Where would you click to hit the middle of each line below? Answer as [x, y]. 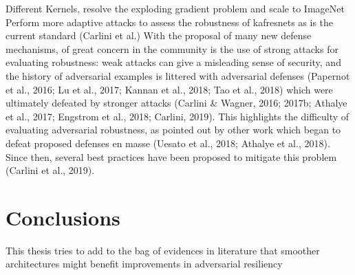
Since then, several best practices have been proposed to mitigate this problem [171, 156]
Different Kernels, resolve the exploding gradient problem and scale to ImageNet [175, 8]
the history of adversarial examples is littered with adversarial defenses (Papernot [178, 75]
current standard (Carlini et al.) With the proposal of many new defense [159, 35]
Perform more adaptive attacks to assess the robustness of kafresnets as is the [170, 22]
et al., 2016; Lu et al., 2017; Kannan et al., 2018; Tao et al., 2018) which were [169, 89]
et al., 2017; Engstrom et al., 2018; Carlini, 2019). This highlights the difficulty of [177, 116]
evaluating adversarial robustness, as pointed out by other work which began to [173, 130]
